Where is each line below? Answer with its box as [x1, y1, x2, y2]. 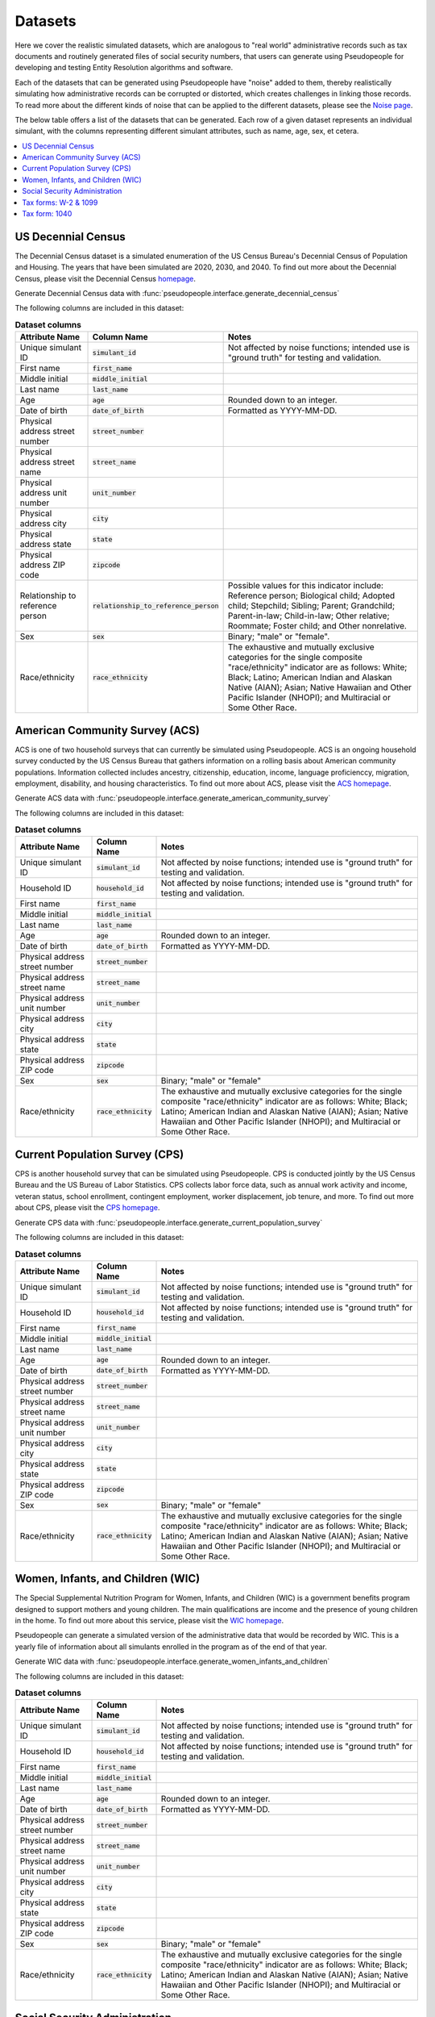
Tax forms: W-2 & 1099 [22, 198, 98, 207]
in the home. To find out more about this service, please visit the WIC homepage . [14, 1616, 284, 1626]
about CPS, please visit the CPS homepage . [14, 1203, 160, 1213]
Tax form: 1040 [22, 209, 72, 219]
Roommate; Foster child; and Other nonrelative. [227, 620, 407, 632]
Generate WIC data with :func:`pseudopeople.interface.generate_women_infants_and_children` [14, 1656, 330, 1666]
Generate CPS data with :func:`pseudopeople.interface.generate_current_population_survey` [14, 1217, 323, 1227]
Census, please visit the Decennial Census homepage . [14, 274, 197, 283]
